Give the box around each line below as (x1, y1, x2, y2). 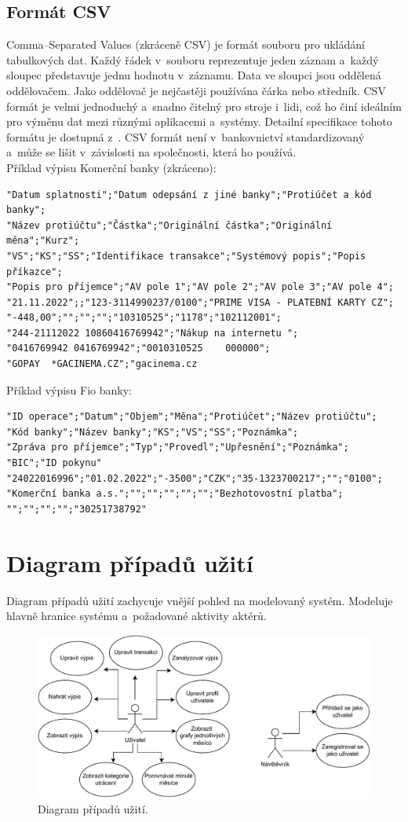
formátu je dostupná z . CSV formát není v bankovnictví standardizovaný (6, 128, 365, 145)
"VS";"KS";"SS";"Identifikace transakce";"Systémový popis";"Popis (6, 250, 366, 262)
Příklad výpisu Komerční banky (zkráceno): (6, 159, 217, 175)
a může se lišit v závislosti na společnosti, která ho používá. (6, 144, 297, 160)
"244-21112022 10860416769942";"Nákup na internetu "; (6, 327, 299, 339)
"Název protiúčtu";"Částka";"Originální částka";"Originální (6, 219, 333, 231)
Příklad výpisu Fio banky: (6, 381, 133, 398)
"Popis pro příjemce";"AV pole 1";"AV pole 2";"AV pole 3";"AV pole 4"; (6, 281, 394, 293)
